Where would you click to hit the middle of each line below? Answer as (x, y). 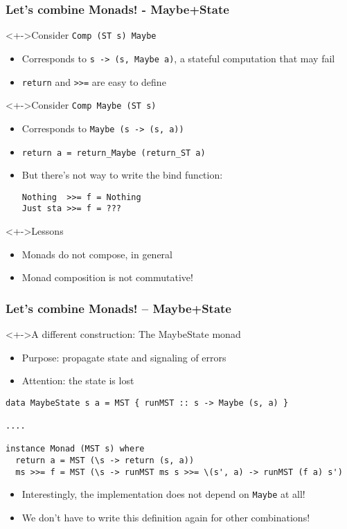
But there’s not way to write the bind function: (122, 175)
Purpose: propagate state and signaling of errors (124, 357)
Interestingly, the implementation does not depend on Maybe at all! (163, 494)
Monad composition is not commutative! (107, 277)
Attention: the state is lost (78, 380)
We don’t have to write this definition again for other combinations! (166, 518)
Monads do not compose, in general (97, 254)
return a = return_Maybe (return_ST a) (114, 153)
